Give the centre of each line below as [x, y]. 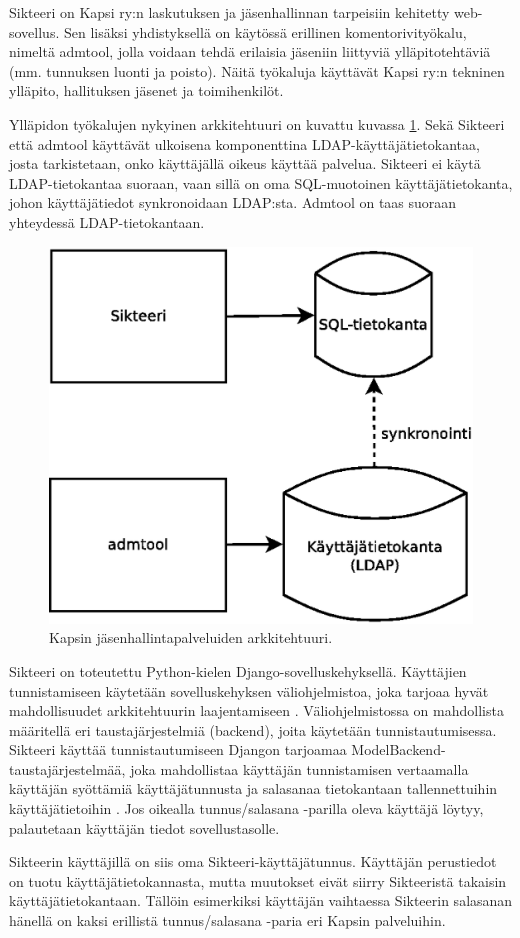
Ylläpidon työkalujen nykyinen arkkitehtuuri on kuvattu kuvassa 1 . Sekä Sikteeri [257, 123]
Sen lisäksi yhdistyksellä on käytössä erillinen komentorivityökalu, [265, 31]
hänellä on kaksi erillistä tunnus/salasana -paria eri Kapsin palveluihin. [227, 920]
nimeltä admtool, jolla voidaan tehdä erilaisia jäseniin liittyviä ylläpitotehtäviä [250, 51]
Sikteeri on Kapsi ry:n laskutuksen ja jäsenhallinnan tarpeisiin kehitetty [229, 12]
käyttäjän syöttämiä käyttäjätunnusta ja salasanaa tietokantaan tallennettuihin [253, 788]
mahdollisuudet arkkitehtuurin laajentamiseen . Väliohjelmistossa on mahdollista [256, 710]
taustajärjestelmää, [67, 768]
